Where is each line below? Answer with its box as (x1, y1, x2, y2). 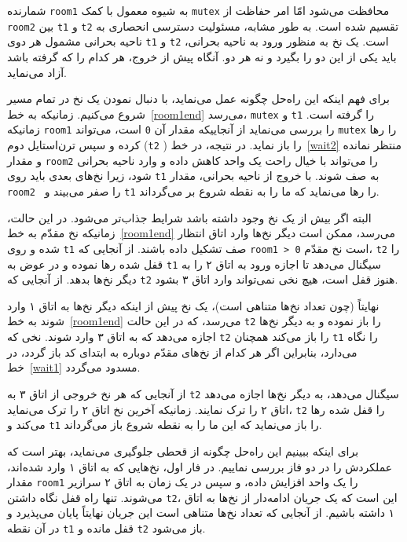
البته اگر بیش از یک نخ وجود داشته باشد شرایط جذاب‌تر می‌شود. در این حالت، (7, 209, 372, 225)
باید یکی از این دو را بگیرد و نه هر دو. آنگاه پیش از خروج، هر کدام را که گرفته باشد (7, 48, 397, 64)
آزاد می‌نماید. (7, 64, 68, 80)
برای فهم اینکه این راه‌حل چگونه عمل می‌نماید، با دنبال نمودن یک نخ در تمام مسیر (7, 90, 390, 107)
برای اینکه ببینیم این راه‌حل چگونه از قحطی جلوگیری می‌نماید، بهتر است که (7, 442, 359, 459)
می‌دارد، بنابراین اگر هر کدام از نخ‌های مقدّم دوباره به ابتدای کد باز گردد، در (7, 343, 357, 360)
